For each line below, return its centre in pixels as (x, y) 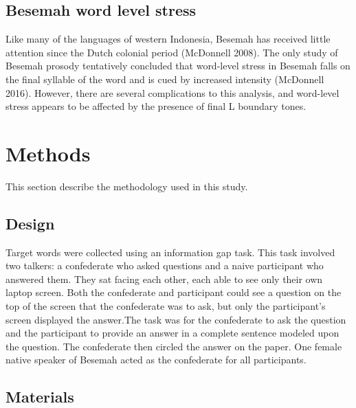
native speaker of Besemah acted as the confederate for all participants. (156, 360)
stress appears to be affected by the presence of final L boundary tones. (156, 106)
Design (30, 223)
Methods (48, 153)
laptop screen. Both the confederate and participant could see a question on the (174, 292)
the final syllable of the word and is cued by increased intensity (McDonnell (165, 79)
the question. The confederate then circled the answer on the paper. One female (174, 346)
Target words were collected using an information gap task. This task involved (170, 252)
